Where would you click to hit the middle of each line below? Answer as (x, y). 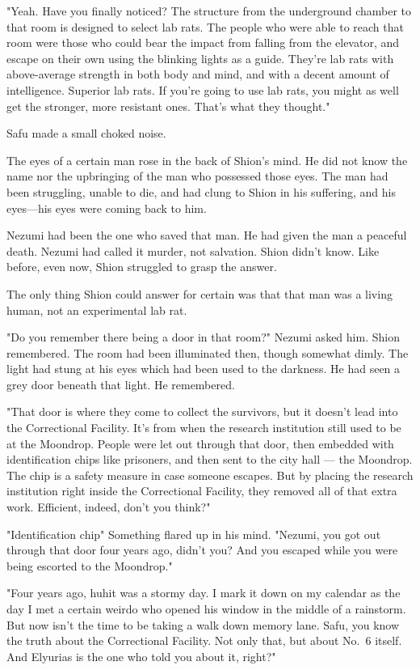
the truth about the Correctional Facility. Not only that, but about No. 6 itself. (204, 640)
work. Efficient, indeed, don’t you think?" (109, 507)
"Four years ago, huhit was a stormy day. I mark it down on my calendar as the (204, 593)
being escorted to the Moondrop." (90, 565)
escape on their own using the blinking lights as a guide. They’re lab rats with (200, 58)
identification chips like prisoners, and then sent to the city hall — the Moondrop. (210, 459)
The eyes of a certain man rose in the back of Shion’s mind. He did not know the (207, 160)
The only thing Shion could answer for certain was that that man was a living (199, 293)
